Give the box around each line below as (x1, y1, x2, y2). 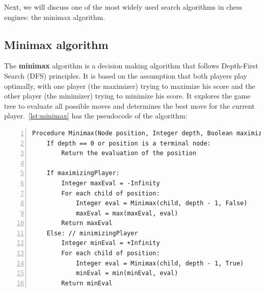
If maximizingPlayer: (46, 169, 120, 177)
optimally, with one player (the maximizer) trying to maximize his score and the (4, 80, 255, 91)
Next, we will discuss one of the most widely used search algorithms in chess (4, 2, 242, 12)
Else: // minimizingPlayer (46, 229, 138, 237)
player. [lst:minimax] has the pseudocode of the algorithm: (4, 110, 188, 121)
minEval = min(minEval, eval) (75, 270, 178, 277)
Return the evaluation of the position (61, 150, 197, 157)
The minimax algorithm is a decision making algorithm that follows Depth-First (4, 60, 258, 71)
